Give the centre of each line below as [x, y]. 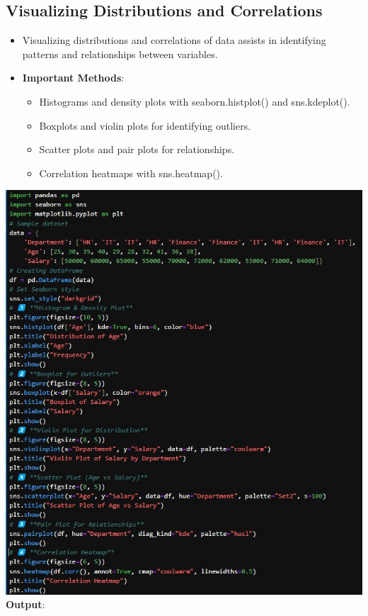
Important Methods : [73, 78]
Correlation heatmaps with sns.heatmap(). [131, 173]
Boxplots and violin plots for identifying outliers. [145, 125]
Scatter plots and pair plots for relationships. [137, 149]
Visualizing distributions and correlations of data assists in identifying [174, 40]
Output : [25, 604]
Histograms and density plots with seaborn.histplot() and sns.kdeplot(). [195, 101]
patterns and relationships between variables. [120, 54]
